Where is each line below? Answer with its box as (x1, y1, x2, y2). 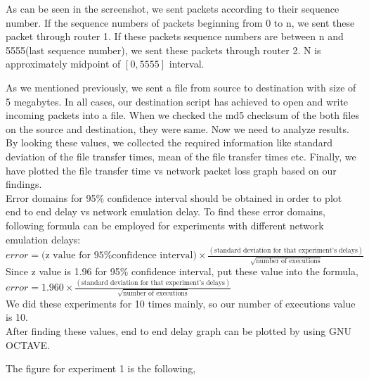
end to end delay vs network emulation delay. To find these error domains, (6, 204, 325, 219)
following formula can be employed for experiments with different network (6, 217, 324, 232)
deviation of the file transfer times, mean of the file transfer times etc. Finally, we (6, 148, 356, 163)
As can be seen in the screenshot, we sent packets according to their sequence (6, 1, 339, 15)
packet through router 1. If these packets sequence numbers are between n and (6, 29, 344, 44)
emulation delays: (6, 232, 81, 246)
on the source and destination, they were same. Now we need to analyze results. (6, 121, 349, 136)
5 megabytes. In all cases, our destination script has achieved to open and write (6, 94, 349, 108)
